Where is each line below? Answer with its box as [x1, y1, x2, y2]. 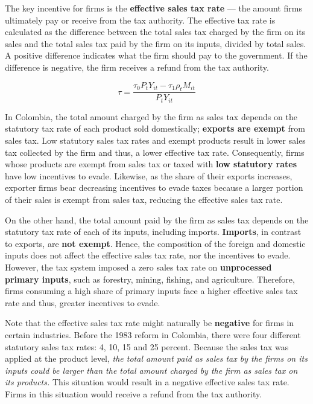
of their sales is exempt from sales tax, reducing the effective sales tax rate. [5, 193, 283, 205]
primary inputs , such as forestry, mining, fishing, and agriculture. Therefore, [5, 272, 295, 285]
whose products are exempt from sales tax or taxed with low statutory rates [5, 158, 297, 170]
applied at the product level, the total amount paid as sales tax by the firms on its [5, 352, 308, 365]
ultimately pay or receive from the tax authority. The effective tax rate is [5, 13, 276, 26]
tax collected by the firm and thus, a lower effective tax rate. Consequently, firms [5, 146, 305, 158]
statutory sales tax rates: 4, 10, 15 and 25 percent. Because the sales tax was [5, 340, 289, 353]
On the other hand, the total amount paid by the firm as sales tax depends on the [5, 213, 309, 226]
